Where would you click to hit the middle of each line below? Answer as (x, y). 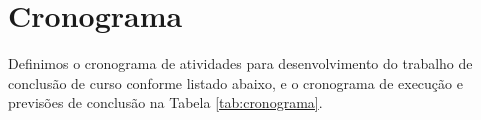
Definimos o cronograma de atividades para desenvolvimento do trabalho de (240, 63)
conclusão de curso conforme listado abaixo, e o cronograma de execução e (235, 82)
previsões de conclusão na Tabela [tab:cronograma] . (165, 102)
